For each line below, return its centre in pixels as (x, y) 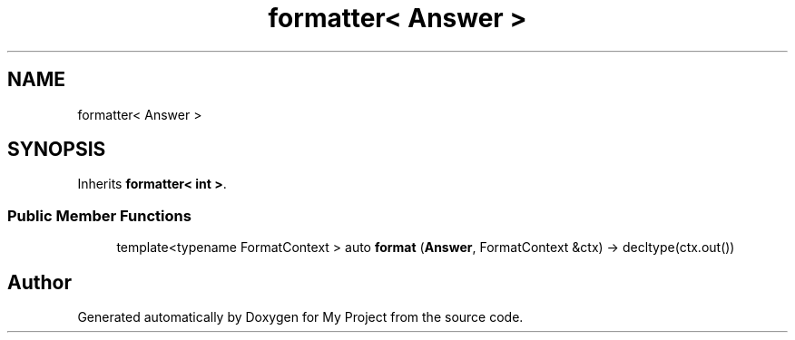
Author (39, 282)
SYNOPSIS (57, 150)
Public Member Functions (99, 215)
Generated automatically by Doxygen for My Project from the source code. (300, 317)
